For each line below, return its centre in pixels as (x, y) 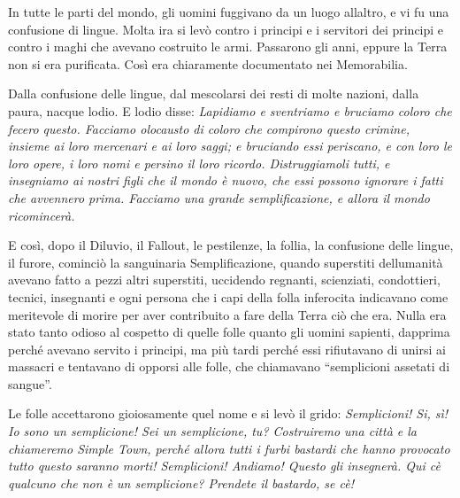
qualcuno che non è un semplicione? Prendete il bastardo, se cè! (181, 482)
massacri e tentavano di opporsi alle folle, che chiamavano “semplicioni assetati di (229, 366)
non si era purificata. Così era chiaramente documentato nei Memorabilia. (208, 63)
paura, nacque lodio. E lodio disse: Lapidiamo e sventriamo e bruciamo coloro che (230, 110)
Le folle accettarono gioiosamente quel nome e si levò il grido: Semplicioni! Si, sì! (228, 413)
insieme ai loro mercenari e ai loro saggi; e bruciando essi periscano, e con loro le (230, 146)
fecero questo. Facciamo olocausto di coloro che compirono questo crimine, (209, 128)
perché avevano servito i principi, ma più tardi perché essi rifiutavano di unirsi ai (227, 349)
